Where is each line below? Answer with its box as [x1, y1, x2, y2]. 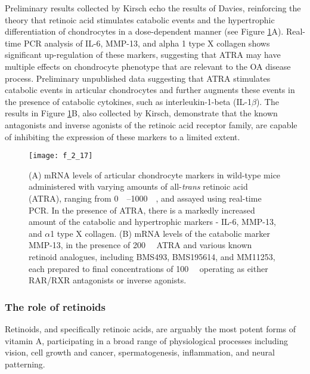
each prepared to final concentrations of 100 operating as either [29, 262, 268, 274]
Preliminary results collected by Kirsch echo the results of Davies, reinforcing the [5, 2, 301, 14]
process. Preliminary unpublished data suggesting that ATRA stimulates [5, 72, 271, 84]
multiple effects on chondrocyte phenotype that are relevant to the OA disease [5, 60, 291, 72]
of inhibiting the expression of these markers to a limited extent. [5, 130, 240, 143]
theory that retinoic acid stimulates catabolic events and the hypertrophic [5, 13, 275, 26]
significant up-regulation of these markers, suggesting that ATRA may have [5, 48, 281, 61]
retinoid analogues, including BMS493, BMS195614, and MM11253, [29, 250, 275, 262]
